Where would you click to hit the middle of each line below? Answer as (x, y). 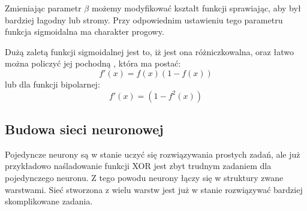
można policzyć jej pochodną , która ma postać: (93, 63)
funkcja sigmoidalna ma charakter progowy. (85, 31)
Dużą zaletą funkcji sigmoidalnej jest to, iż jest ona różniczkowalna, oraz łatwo (149, 51)
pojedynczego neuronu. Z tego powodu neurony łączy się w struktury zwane (144, 177)
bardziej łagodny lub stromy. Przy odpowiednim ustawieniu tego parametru (144, 19)
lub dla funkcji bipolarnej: (52, 84)
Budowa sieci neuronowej (84, 129)
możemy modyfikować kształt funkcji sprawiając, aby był (196, 8)
